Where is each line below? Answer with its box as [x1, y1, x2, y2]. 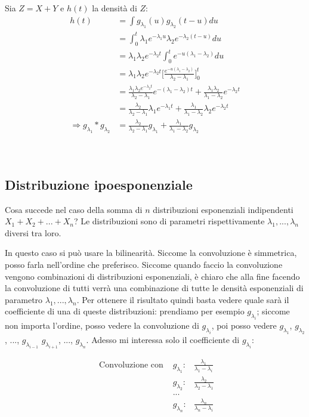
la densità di [92, 2, 137, 14]
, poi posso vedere [211, 319, 277, 332]
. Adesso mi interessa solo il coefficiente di [86, 333, 240, 345]
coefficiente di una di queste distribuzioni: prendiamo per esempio [5, 305, 245, 317]
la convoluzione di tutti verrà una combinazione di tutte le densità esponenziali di [5, 282, 304, 294]
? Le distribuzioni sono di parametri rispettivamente [73, 215, 265, 227]
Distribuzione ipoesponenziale [5, 175, 193, 193]
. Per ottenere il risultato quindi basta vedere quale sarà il [76, 293, 289, 305]
